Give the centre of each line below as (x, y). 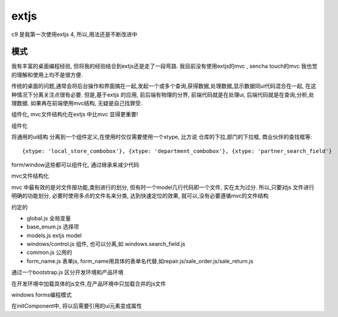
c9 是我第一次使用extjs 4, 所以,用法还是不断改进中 (74, 34)
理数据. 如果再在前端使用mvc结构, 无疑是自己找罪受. (77, 103)
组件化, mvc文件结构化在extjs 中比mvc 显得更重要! (75, 114)
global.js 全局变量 (49, 218)
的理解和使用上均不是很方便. (47, 75)
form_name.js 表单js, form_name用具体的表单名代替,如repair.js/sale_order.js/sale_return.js (140, 261)
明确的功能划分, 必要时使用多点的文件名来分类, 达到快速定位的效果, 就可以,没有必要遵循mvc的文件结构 (140, 196)
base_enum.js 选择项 (53, 227)
